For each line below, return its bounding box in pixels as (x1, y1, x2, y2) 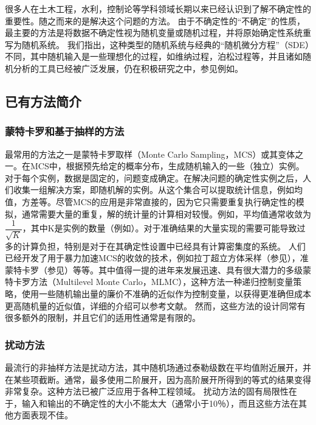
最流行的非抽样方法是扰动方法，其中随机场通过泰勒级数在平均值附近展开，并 (5, 360, 311, 373)
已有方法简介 (5, 91, 81, 110)
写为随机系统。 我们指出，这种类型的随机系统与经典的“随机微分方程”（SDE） (5, 38, 309, 51)
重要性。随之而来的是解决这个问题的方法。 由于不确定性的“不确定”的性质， (5, 14, 305, 27)
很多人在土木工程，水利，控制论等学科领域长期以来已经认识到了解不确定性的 (5, 2, 311, 15)
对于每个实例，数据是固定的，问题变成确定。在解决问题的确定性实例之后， (5, 171, 303, 184)
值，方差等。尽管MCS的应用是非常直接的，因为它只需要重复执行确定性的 (5, 195, 296, 208)
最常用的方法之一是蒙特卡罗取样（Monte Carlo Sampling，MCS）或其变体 (5, 147, 295, 160)
